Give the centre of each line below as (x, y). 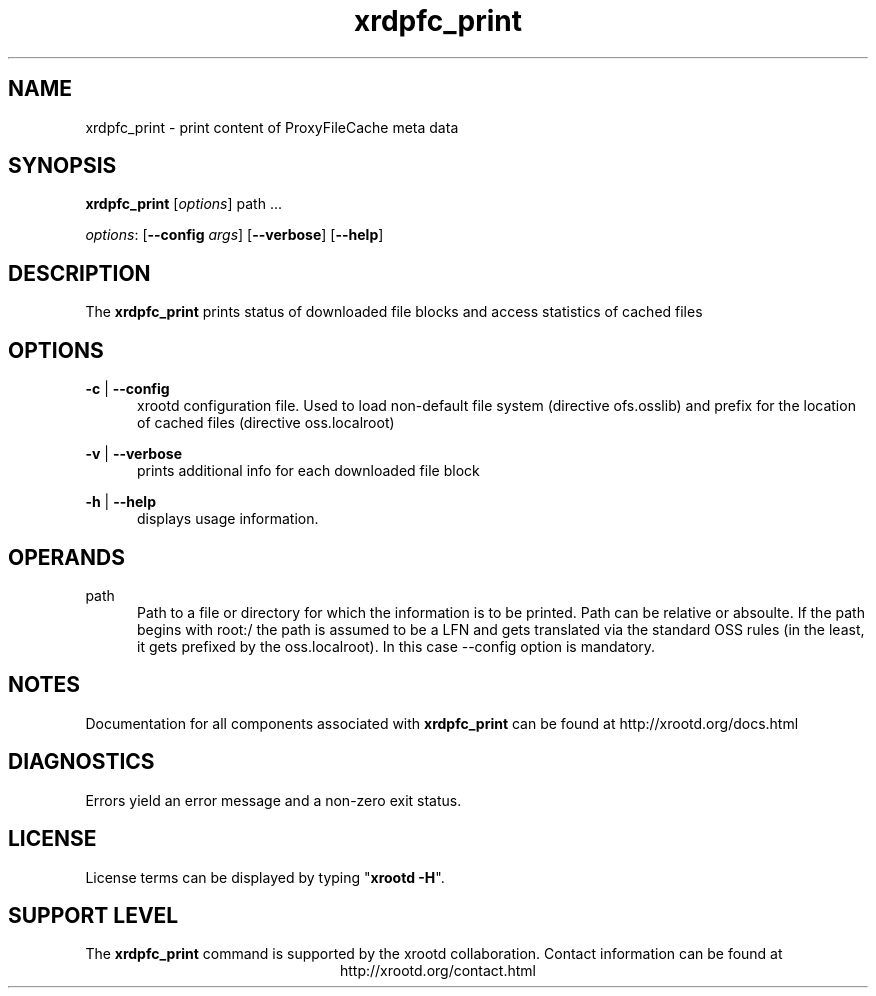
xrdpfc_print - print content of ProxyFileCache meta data (272, 127)
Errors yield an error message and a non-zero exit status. (273, 800)
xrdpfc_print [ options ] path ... (183, 204)
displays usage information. (228, 519)
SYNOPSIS (62, 166)
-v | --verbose (133, 454)
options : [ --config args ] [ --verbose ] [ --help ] (234, 235)
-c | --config (127, 389)
